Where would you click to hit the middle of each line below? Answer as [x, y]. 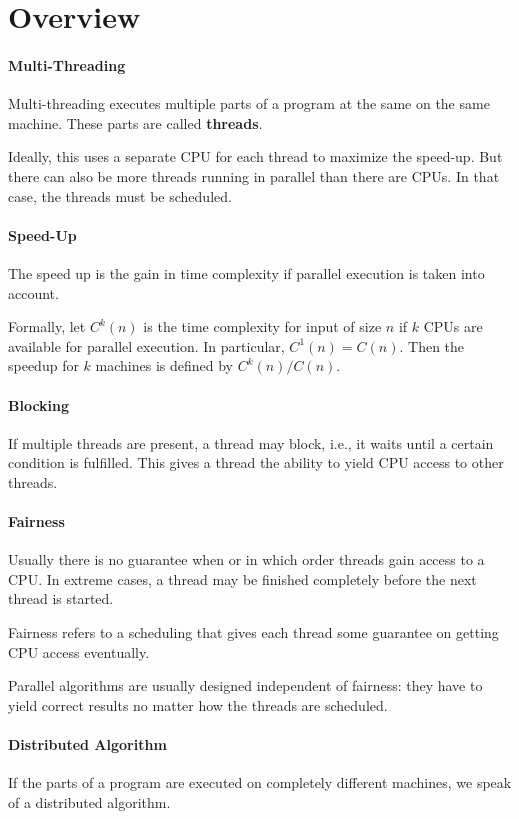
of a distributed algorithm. [89, 801]
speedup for [43, 365]
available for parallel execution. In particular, [146, 345]
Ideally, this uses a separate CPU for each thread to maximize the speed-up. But [255, 156]
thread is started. [61, 598]
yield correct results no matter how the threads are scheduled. [198, 704]
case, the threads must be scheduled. [120, 195]
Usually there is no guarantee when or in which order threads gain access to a [246, 559]
